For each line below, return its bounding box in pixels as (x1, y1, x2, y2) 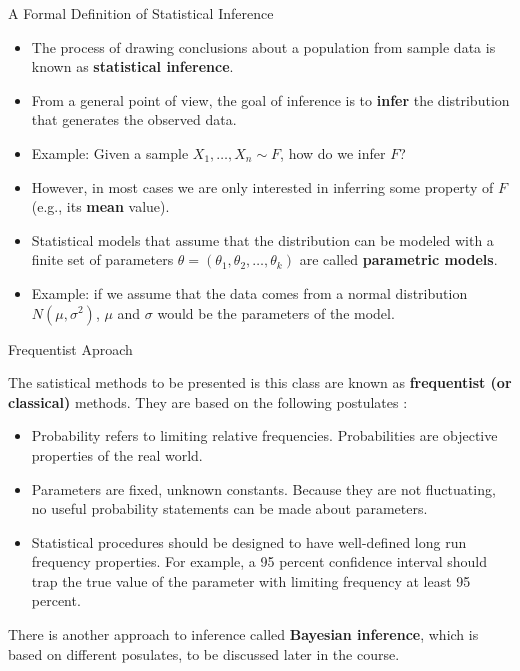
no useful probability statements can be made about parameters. (31, 498, 428, 519)
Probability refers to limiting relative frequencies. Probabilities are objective (31, 425, 498, 446)
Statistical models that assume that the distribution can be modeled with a (31, 229, 494, 250)
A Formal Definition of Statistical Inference (8, 3, 274, 23)
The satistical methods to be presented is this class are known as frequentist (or (8, 372, 512, 393)
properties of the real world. (31, 444, 203, 465)
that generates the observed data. (31, 109, 237, 130)
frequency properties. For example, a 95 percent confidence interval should (31, 551, 488, 572)
